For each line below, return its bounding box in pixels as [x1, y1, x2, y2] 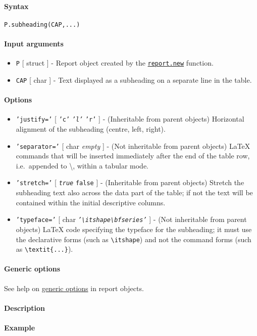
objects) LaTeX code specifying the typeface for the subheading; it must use [16, 223, 252, 234]
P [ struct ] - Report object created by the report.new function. [16, 58, 214, 68]
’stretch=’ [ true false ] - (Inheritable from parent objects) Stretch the [16, 177, 244, 188]
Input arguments [4, 38, 64, 49]
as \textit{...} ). [16, 244, 73, 254]
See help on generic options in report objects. [4, 283, 144, 293]
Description [4, 302, 45, 313]
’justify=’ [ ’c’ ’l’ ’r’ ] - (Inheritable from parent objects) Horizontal [16, 114, 244, 124]
